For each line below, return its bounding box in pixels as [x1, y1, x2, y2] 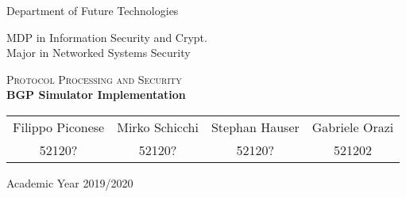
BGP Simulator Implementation [6, 86, 186, 103]
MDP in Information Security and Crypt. [6, 28, 207, 45]
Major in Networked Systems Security [6, 44, 191, 61]
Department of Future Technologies [6, 2, 179, 18]
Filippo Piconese [13, 117, 105, 136]
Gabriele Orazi [311, 117, 394, 136]
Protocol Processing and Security [6, 70, 182, 87]
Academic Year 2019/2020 [6, 174, 133, 191]
